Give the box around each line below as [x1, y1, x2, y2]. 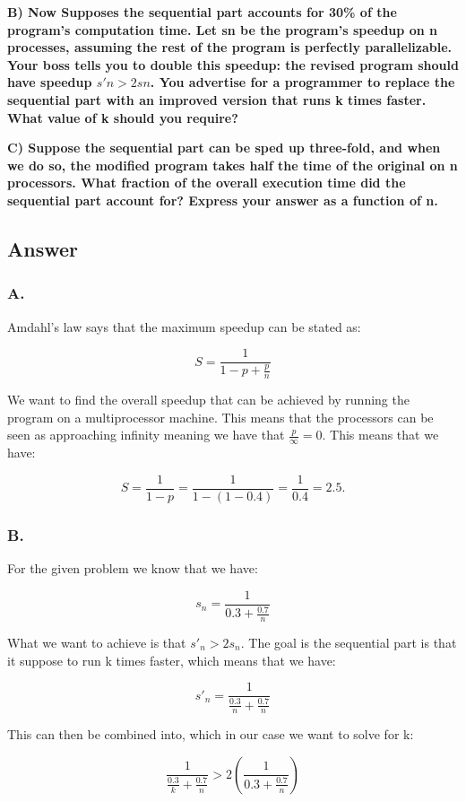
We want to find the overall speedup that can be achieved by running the [7, 390, 410, 409]
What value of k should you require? [7, 108, 238, 126]
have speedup [7, 73, 92, 92]
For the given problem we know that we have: [7, 559, 258, 578]
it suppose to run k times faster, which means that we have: [7, 650, 336, 669]
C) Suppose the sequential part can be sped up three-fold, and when [7, 138, 441, 157]
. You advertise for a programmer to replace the [150, 73, 455, 92]
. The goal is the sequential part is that [240, 632, 457, 651]
